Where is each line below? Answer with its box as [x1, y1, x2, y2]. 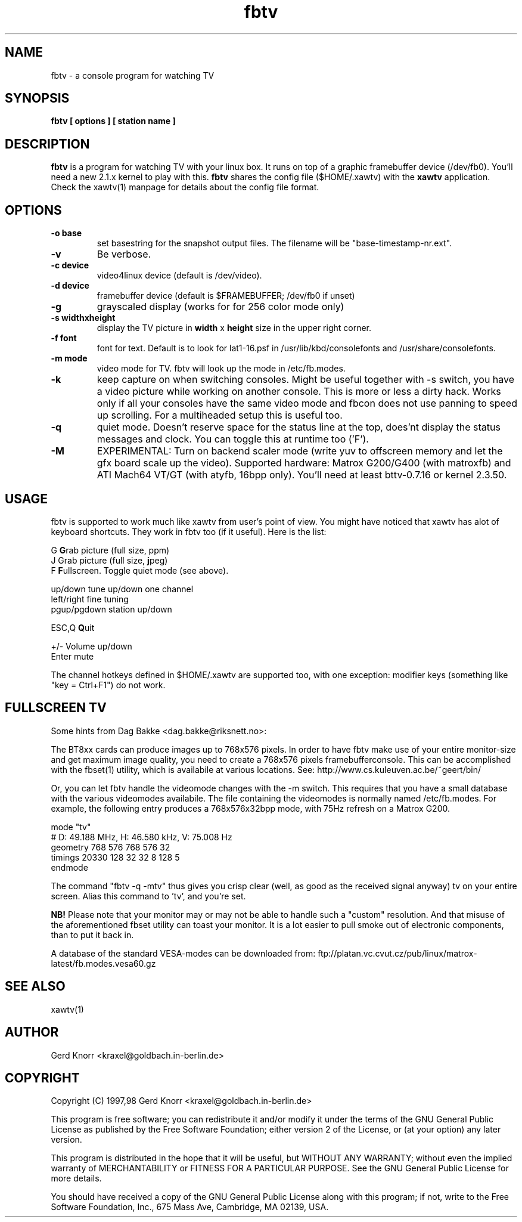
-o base [51, 228, 82, 239]
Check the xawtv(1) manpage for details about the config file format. [51, 182, 319, 193]
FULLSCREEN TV [5, 700, 107, 716]
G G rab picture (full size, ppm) [51, 545, 170, 555]
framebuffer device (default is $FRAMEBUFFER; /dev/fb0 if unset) [97, 290, 355, 301]
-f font [51, 333, 77, 344]
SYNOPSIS [5, 91, 70, 106]
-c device [51, 260, 89, 271]
